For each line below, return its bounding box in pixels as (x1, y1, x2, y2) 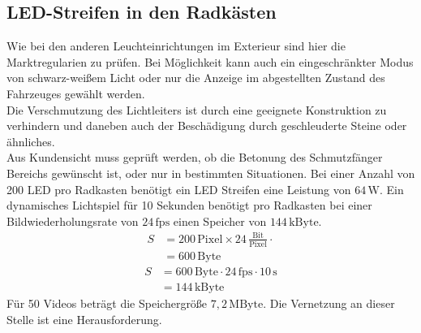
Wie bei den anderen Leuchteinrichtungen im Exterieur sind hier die (6, 37, 346, 54)
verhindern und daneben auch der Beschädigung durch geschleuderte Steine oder (6, 117, 407, 134)
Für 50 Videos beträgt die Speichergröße (6, 295, 208, 312)
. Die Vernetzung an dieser (263, 295, 395, 312)
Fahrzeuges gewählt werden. (6, 84, 145, 102)
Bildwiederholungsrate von (6, 212, 139, 229)
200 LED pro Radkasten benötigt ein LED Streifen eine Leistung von (6, 180, 351, 197)
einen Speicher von (173, 212, 267, 229)
